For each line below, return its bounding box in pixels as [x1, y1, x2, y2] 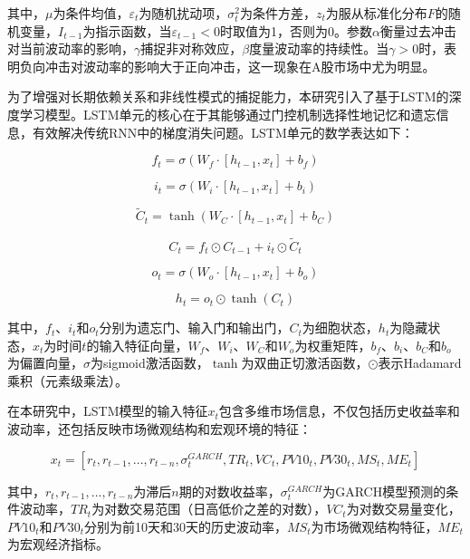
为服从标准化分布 [325, 4, 427, 22]
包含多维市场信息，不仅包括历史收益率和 [218, 401, 460, 420]
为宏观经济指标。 [7, 535, 109, 554]
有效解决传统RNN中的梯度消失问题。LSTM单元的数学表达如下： [32, 122, 414, 141]
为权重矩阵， [294, 335, 371, 354]
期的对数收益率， [178, 481, 281, 500]
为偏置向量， [7, 353, 83, 372]
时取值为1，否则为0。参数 [219, 21, 372, 40]
